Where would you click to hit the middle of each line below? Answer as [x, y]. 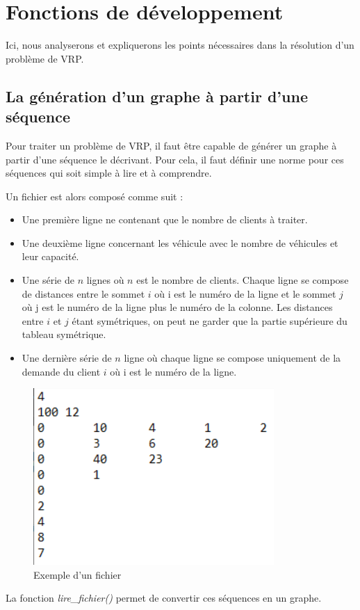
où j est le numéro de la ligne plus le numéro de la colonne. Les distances [177, 307]
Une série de [48, 280]
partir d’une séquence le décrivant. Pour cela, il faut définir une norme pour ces [175, 159]
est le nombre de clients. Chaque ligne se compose [243, 280]
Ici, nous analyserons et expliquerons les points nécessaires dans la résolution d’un [180, 45]
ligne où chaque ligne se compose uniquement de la [232, 358]
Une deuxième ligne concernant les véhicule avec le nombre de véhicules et [180, 242]
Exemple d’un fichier [77, 574]
